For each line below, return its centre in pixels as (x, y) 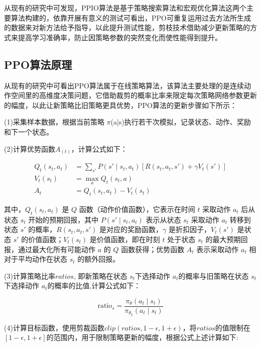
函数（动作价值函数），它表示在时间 (137, 209)
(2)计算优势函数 (30, 148)
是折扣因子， (190, 229)
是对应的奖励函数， (131, 229)
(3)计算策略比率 (30, 275)
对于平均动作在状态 (36, 259)
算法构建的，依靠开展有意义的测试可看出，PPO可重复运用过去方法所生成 (131, 17)
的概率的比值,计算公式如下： (94, 285)
